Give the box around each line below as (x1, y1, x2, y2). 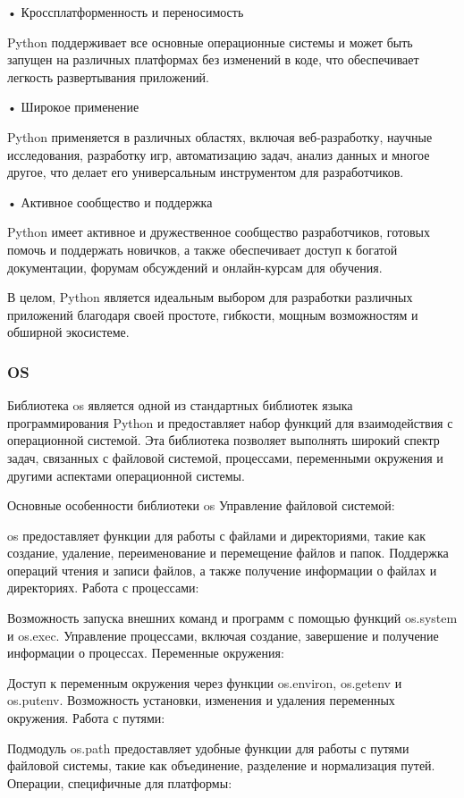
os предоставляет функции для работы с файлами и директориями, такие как (7, 525, 426, 544)
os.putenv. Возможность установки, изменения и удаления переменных (7, 691, 395, 710)
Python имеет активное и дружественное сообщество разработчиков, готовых (7, 223, 430, 241)
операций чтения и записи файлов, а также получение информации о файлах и (7, 560, 437, 579)
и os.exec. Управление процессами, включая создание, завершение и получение (7, 626, 439, 644)
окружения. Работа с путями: (7, 709, 165, 727)
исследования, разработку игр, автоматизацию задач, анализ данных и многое (7, 145, 430, 164)
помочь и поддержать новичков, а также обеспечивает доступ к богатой (7, 239, 398, 258)
